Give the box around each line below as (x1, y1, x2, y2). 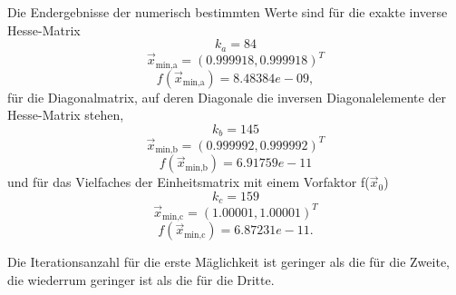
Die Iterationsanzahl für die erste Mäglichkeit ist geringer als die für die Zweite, (7, 252, 450, 271)
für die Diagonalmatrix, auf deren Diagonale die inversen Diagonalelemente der (7, 87, 446, 106)
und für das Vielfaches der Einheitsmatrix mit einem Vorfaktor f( (7, 172, 370, 192)
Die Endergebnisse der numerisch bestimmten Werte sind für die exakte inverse (7, 3, 448, 21)
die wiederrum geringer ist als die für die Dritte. (7, 270, 275, 289)
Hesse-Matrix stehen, (7, 105, 124, 124)
